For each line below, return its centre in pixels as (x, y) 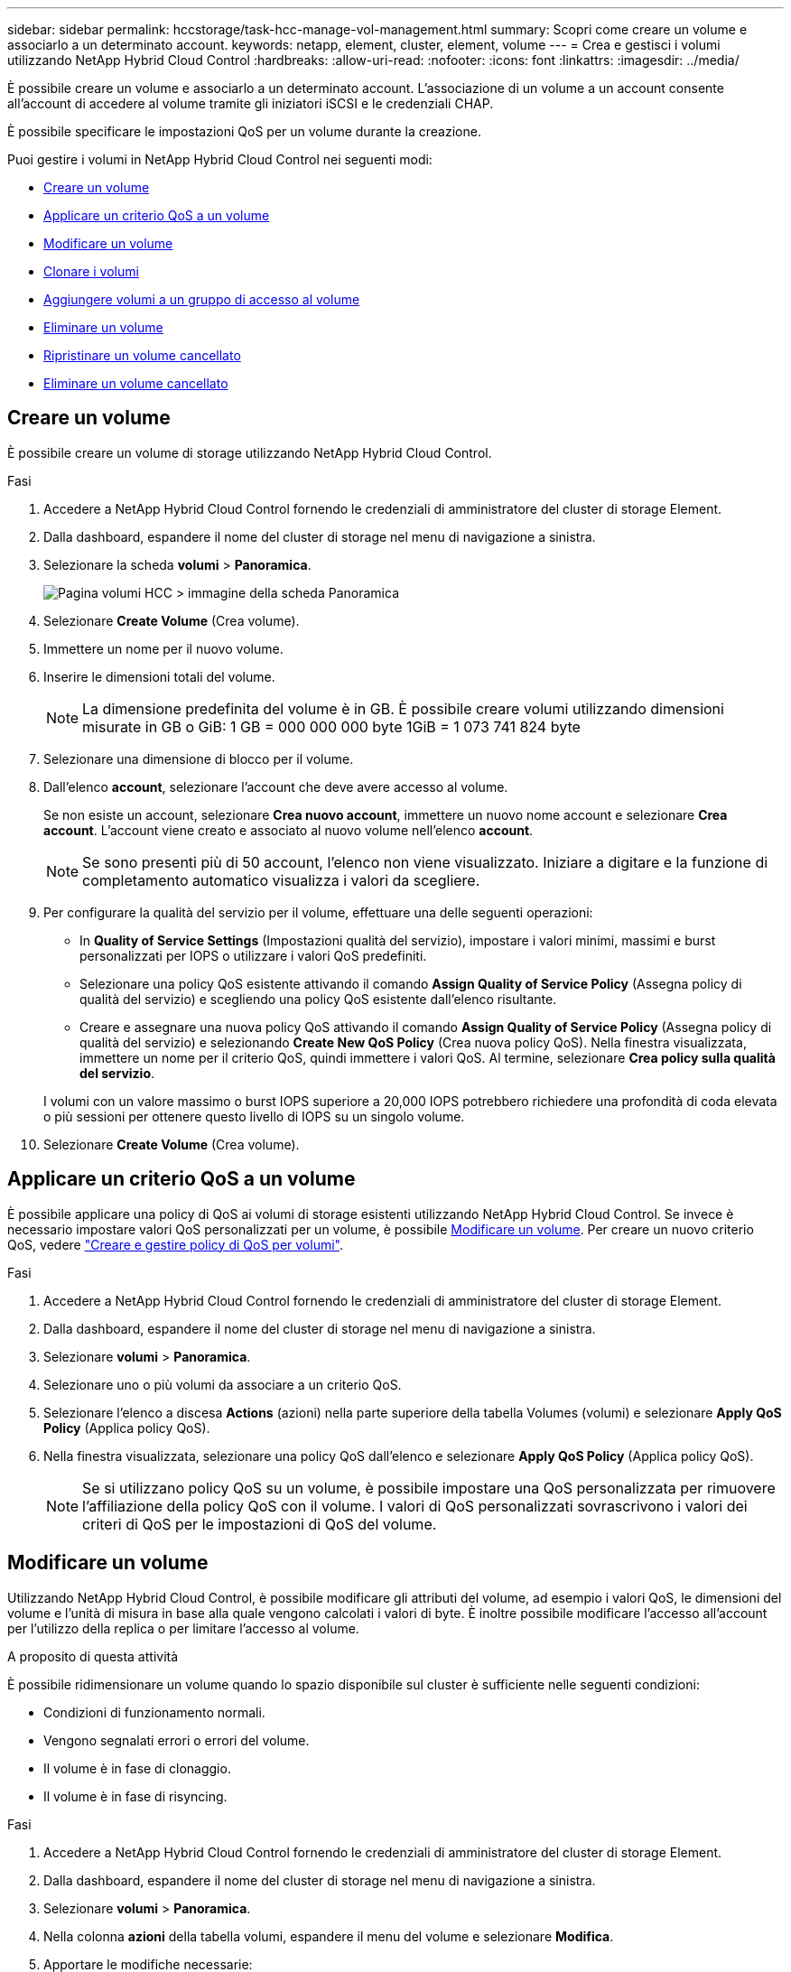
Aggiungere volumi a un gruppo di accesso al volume (202, 299)
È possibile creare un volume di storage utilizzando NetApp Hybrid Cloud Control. (250, 452)
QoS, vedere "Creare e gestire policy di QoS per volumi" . (175, 1244)
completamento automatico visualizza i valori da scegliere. (281, 880)
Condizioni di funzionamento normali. (154, 1712)
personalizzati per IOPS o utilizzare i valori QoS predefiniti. (253, 955)
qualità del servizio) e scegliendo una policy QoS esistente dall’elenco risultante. (318, 999)
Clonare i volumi (91, 271)
